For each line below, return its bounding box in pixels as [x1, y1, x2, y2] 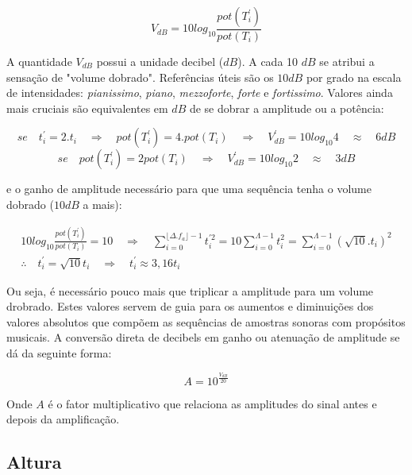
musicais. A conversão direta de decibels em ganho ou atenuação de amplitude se [6, 329, 400, 346]
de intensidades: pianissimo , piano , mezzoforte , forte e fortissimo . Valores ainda [6, 84, 393, 101]
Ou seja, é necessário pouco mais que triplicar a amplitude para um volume [6, 282, 374, 299]
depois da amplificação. [6, 411, 120, 427]
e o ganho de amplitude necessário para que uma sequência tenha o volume [6, 180, 372, 197]
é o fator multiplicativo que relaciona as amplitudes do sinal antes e [48, 395, 377, 411]
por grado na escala [306, 68, 402, 85]
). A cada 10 [237, 53, 298, 70]
